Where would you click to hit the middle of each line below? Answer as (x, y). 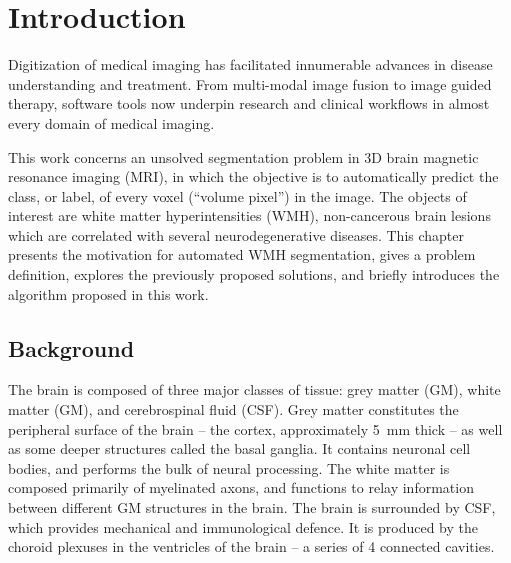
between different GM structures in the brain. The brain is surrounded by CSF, (252, 507)
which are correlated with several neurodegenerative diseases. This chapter (236, 234)
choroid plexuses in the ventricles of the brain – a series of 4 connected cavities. (251, 546)
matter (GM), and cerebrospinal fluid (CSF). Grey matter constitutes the (233, 409)
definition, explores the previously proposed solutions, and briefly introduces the (254, 274)
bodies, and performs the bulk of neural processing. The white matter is (229, 467)
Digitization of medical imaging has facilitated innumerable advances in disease (250, 64)
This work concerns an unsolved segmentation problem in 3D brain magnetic (243, 156)
